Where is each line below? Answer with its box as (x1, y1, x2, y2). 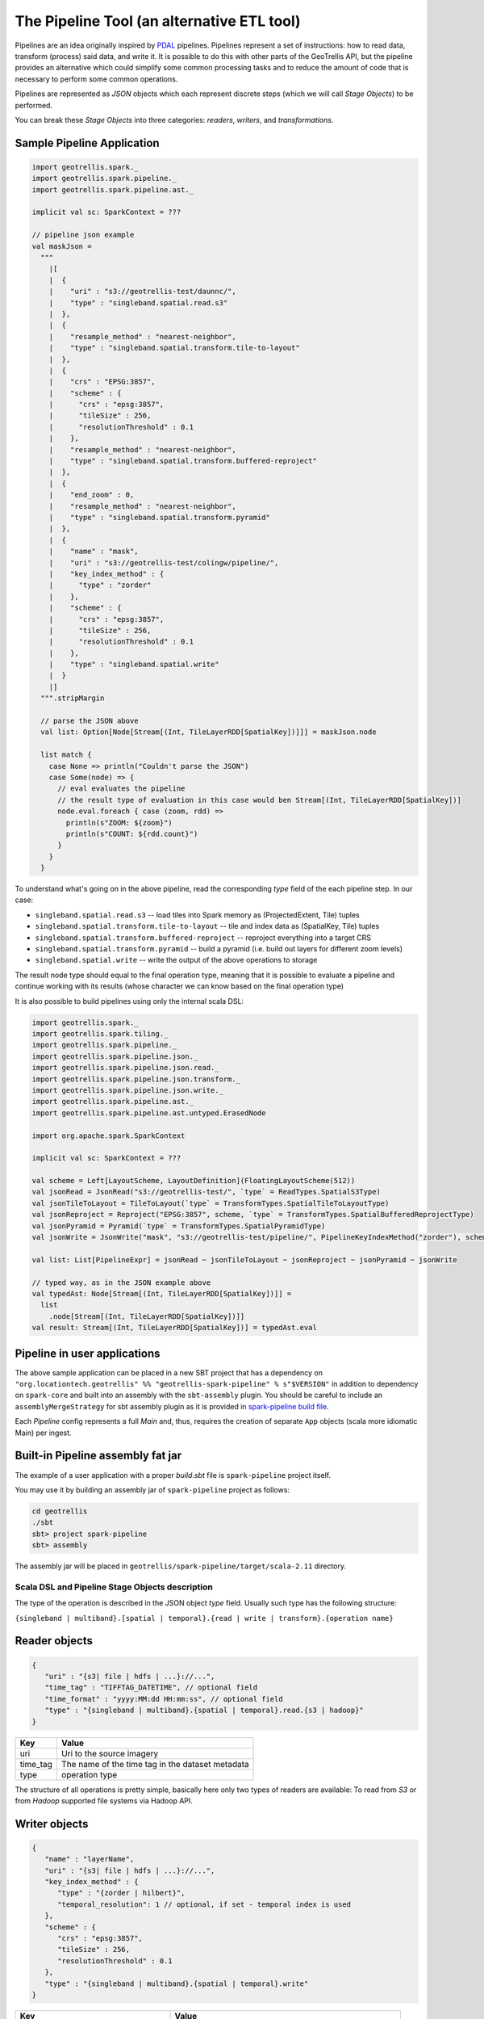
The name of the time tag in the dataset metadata (61, 1758, 249, 1769)
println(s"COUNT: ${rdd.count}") (65, 829, 198, 838)
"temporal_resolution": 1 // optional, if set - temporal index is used (57, 1899, 351, 1909)
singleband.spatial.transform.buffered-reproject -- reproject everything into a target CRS (35, 933, 371, 942)
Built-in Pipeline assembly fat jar (15, 1449, 181, 1463)
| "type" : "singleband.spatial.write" (48, 660, 219, 670)
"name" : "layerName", (44, 1854, 135, 1864)
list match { (40, 750, 92, 759)
